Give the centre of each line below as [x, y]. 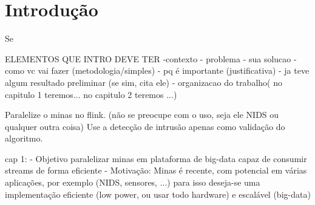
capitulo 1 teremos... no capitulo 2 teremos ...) [91, 94]
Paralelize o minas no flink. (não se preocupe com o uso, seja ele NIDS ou [142, 115]
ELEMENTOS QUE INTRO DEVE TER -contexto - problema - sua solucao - [151, 58]
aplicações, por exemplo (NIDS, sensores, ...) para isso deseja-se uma [133, 182]
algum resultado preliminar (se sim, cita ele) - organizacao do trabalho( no [144, 82]
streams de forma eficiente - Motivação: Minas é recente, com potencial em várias [156, 170]
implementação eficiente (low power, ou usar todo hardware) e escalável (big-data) [158, 194]
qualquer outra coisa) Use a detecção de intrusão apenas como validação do [145, 126]
